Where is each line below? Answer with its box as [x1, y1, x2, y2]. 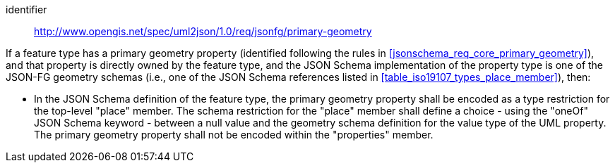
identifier [6, 4, 47, 15]
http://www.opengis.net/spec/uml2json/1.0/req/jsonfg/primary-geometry [34, 25, 372, 37]
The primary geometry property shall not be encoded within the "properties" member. [34, 129, 434, 141]
